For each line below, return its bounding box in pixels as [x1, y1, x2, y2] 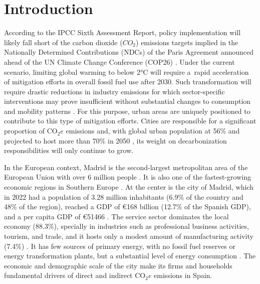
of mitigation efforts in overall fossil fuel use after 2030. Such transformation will [4, 76, 251, 87]
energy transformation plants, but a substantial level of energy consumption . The [4, 250, 256, 261]
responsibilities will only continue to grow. [4, 145, 134, 156]
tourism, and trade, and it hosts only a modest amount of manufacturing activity [4, 231, 253, 241]
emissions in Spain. [154, 270, 212, 280]
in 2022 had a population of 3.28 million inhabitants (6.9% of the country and [4, 191, 243, 202]
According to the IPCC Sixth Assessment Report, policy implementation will [4, 27, 241, 38]
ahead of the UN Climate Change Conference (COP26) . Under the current [4, 56, 235, 67]
